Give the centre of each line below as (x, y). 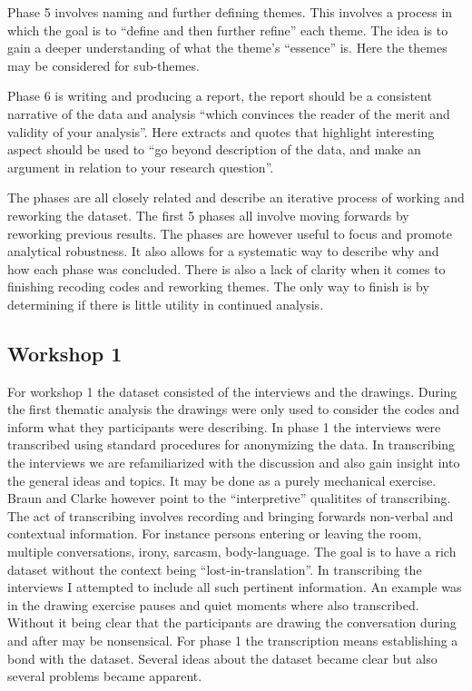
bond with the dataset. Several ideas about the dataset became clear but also (222, 658)
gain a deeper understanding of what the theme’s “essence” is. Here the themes (227, 48)
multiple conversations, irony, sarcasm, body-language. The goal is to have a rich (232, 552)
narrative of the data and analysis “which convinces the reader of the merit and (229, 113)
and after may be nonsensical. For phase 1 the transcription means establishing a (233, 641)
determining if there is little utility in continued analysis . (166, 304)
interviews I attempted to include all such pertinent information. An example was (235, 587)
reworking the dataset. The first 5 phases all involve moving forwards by (208, 215)
